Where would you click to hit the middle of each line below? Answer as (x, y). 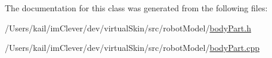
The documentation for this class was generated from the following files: (136, 8)
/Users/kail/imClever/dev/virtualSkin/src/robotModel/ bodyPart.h (128, 28)
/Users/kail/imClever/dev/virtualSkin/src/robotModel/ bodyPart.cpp (132, 48)
